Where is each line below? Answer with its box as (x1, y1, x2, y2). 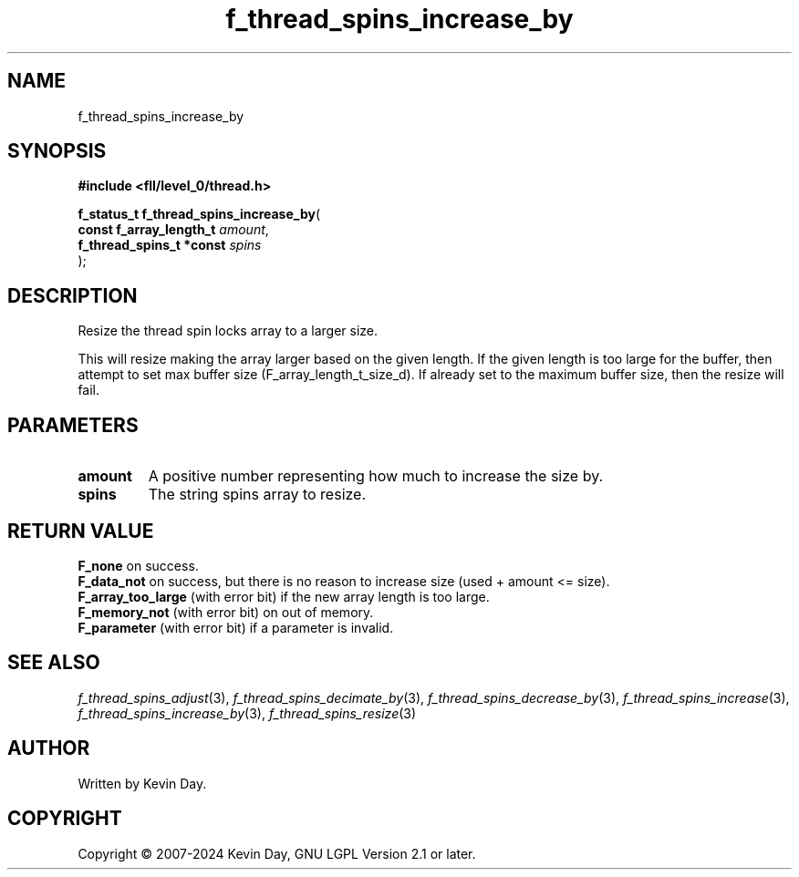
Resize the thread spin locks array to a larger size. (78, 323, 379, 339)
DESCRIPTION (7, 284, 138, 307)
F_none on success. (78, 557, 199, 573)
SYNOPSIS (7, 139, 107, 163)
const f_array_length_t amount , (78, 222, 269, 238)
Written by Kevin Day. (78, 775, 207, 791)
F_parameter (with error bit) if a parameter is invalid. (78, 619, 394, 635)
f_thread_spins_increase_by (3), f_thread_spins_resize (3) (78, 705, 417, 721)
